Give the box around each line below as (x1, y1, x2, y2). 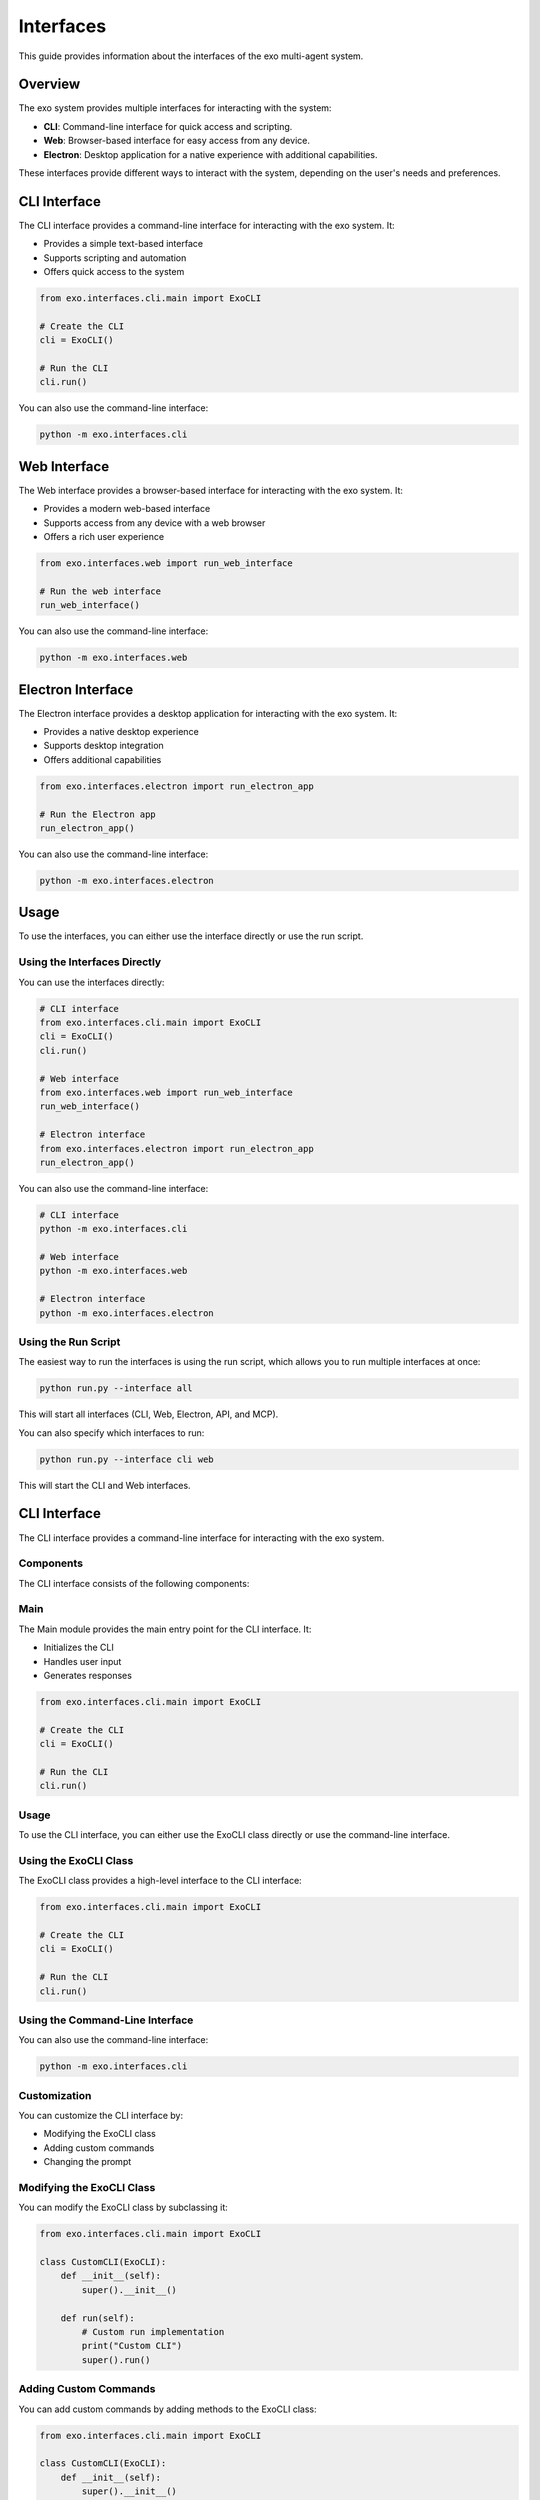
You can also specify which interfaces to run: (18, 1426, 205, 1439)
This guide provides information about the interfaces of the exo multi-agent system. (18, 50, 364, 62)
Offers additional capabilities (43, 753, 162, 765)
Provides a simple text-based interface (43, 238, 204, 250)
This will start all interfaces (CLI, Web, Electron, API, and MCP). (18, 1408, 279, 1420)
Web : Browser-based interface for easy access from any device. (43, 135, 310, 147)
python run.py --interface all (39, 1383, 194, 1394)
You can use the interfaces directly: (18, 976, 165, 988)
